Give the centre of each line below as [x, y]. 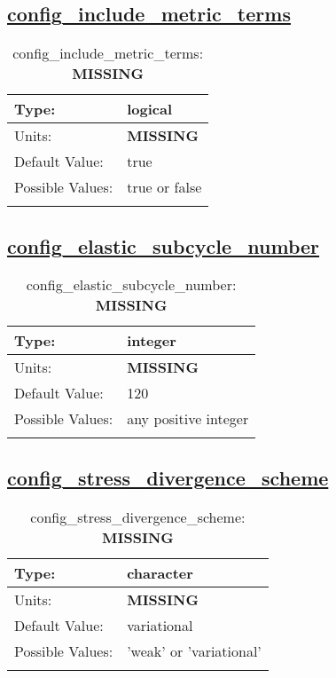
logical [149, 109]
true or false [164, 187]
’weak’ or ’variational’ [194, 650]
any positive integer [188, 419]
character [160, 572]
